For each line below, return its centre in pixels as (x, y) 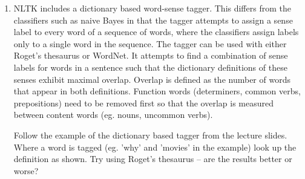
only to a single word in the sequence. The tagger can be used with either (150, 43)
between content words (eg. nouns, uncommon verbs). (113, 115)
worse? (26, 170)
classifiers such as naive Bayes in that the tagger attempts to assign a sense (153, 20)
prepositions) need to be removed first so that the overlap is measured (143, 103)
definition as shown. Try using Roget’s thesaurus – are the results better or (153, 159)
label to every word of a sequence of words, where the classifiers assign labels (156, 32)
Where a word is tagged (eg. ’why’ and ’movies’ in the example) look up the (155, 147)
